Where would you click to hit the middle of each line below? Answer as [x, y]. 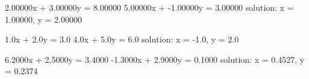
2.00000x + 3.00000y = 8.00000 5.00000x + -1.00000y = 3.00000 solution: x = [149, 7]
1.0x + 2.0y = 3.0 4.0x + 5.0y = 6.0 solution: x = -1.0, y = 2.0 [122, 39]
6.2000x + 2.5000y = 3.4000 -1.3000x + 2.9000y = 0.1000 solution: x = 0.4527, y [155, 59]
